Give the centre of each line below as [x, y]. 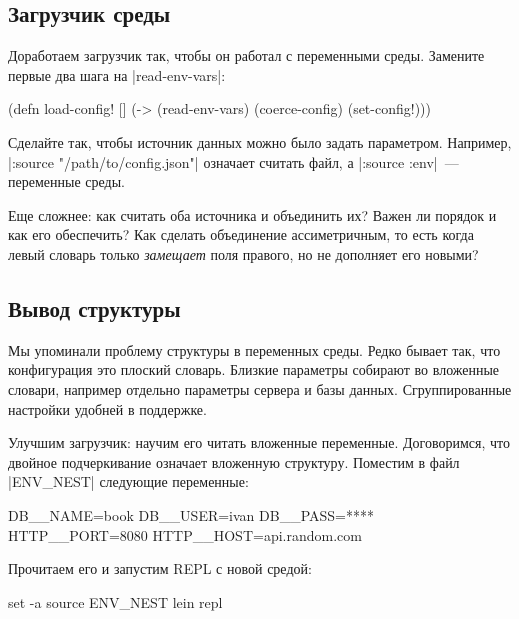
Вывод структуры [94, 307]
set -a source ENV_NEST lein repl [115, 601]
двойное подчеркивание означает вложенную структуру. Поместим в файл [234, 461]
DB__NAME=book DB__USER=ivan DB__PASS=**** [191, 514]
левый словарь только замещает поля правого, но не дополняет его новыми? [243, 253]
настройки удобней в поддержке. [107, 408]
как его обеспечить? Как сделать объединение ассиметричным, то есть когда [241, 234]
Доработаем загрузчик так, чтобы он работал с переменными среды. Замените [246, 55]
